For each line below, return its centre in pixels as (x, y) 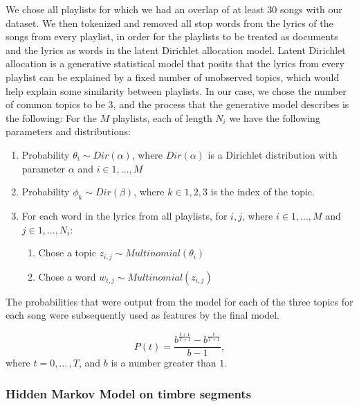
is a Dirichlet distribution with (273, 154)
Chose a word (67, 276)
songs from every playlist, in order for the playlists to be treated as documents (172, 36)
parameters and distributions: (68, 131)
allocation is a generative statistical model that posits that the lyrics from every (175, 63)
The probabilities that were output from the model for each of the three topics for (179, 301)
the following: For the (51, 117)
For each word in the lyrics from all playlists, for (125, 215)
